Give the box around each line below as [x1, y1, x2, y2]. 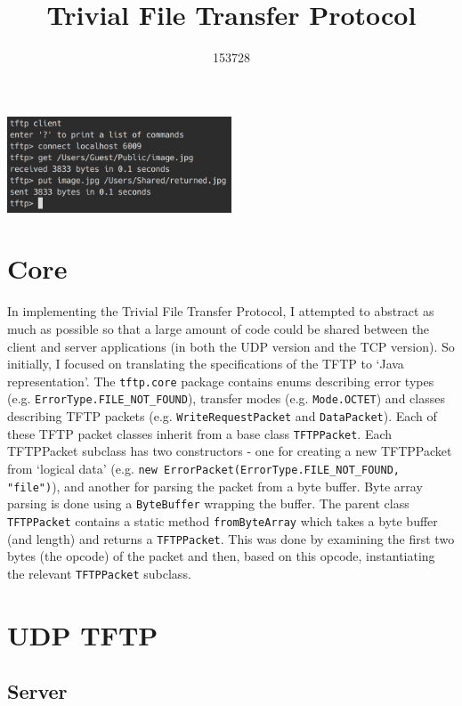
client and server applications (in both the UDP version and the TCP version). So [7, 337, 455, 355]
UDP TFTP [7, 616, 158, 653]
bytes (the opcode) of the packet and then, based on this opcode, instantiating [7, 547, 435, 565]
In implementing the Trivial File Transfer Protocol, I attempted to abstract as [7, 302, 434, 321]
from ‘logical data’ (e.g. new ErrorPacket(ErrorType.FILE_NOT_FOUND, [7, 458, 400, 477]
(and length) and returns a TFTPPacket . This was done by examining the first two [7, 529, 455, 548]
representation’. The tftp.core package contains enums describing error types [7, 371, 434, 390]
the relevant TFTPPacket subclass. [7, 564, 191, 582]
